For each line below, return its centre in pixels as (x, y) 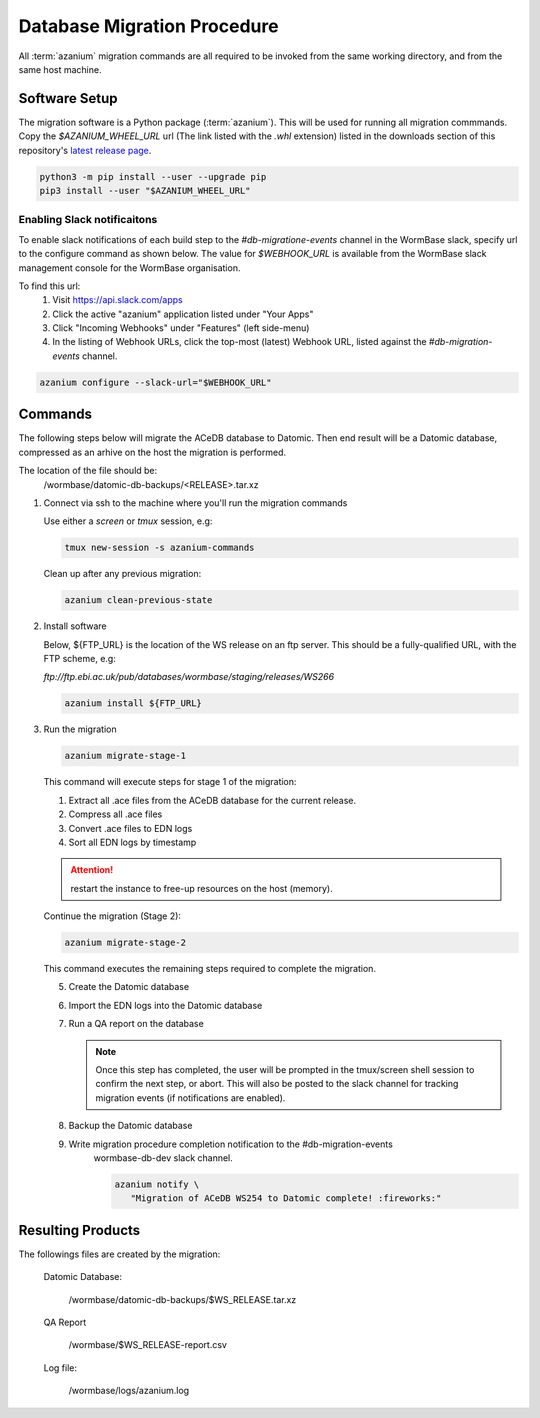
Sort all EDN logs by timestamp (132, 842)
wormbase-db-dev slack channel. (163, 1157)
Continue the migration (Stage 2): (112, 916)
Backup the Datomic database (130, 1126)
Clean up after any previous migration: (122, 574)
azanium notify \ (157, 1184)
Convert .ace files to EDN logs (130, 828)
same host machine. (60, 69)
